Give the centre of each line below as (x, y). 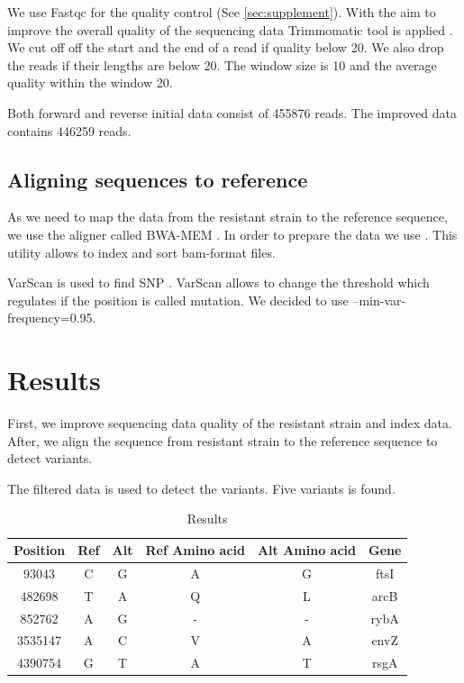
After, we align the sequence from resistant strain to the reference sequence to (223, 440)
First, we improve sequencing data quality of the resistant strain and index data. (230, 423)
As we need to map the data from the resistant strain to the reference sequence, (227, 217)
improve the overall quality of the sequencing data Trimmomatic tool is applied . (230, 29)
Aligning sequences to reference (158, 179)
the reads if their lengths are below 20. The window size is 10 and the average (222, 64)
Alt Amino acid (306, 550)
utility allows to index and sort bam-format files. (141, 252)
